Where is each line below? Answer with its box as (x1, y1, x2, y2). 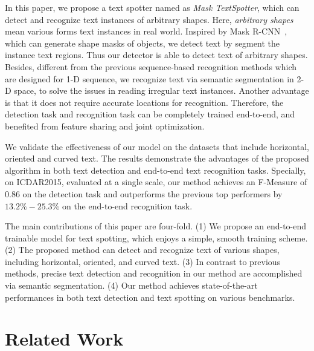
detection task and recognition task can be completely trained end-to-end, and (5, 108, 295, 120)
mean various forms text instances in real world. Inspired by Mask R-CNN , (5, 25, 287, 38)
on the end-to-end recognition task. (62, 199, 193, 212)
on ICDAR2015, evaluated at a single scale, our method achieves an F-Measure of (5, 175, 307, 188)
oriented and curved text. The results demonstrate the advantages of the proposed (5, 152, 309, 165)
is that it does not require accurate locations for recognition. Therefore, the (5, 96, 284, 108)
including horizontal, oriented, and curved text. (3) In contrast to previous (5, 255, 281, 267)
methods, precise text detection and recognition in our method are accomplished (5, 267, 303, 280)
